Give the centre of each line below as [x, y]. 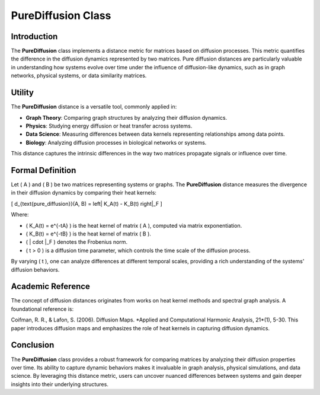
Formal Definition [44, 170]
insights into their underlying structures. [60, 384]
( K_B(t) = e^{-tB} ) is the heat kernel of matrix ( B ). [88, 234]
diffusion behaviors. [35, 269]
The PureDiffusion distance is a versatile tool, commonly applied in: [94, 107]
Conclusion [33, 345]
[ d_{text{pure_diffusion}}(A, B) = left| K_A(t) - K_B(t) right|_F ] [87, 203]
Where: [20, 215]
